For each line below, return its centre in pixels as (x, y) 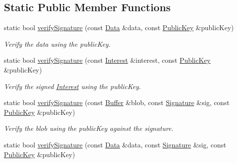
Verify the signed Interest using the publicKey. (73, 86)
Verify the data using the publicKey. (57, 44)
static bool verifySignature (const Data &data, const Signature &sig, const (115, 144)
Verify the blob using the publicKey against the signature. (89, 128)
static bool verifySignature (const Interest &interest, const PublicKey (107, 60)
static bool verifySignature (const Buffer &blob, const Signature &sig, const (117, 102)
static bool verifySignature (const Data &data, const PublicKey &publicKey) (119, 27)
